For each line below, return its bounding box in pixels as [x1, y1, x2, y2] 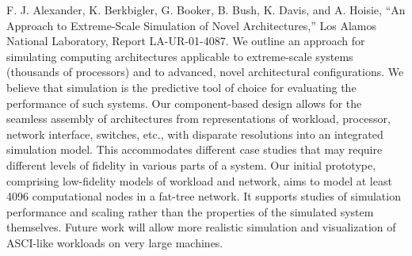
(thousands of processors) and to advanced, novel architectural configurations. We [6, 63, 404, 80]
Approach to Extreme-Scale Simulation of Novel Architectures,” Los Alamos [6, 17, 377, 33]
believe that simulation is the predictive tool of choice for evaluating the [6, 78, 357, 95]
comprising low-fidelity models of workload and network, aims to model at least [6, 172, 392, 189]
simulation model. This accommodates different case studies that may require [6, 141, 383, 158]
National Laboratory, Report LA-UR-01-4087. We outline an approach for [6, 32, 365, 49]
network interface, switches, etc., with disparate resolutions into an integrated [6, 125, 383, 142]
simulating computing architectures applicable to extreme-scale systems [6, 48, 353, 64]
